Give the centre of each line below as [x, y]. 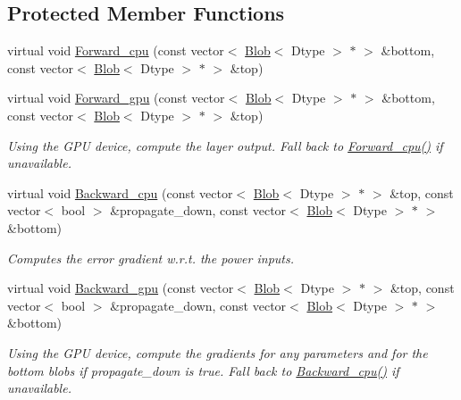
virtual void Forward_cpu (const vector [116, 50]
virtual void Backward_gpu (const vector [121, 288]
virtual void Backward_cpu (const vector [120, 192]
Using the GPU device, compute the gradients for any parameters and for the [218, 352]
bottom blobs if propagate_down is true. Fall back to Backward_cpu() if [203, 370]
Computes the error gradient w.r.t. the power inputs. [151, 258]
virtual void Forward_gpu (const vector [116, 98]
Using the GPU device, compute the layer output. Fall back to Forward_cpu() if [225, 145]
